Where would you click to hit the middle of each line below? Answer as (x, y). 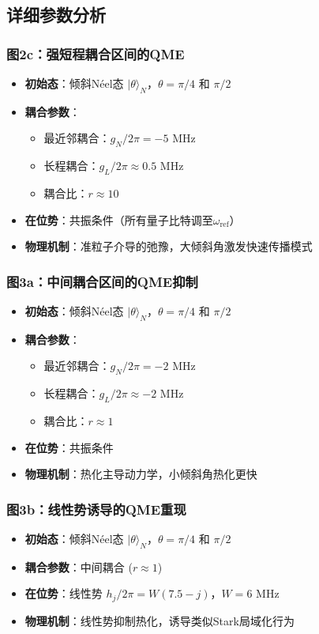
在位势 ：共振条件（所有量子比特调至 (119, 219)
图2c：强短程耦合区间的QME (96, 53)
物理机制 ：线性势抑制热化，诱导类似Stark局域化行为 (159, 620)
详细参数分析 (56, 15)
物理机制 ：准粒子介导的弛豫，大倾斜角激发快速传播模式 (169, 246)
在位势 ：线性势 (64, 593)
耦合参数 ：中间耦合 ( (79, 566)
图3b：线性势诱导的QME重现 (96, 509)
